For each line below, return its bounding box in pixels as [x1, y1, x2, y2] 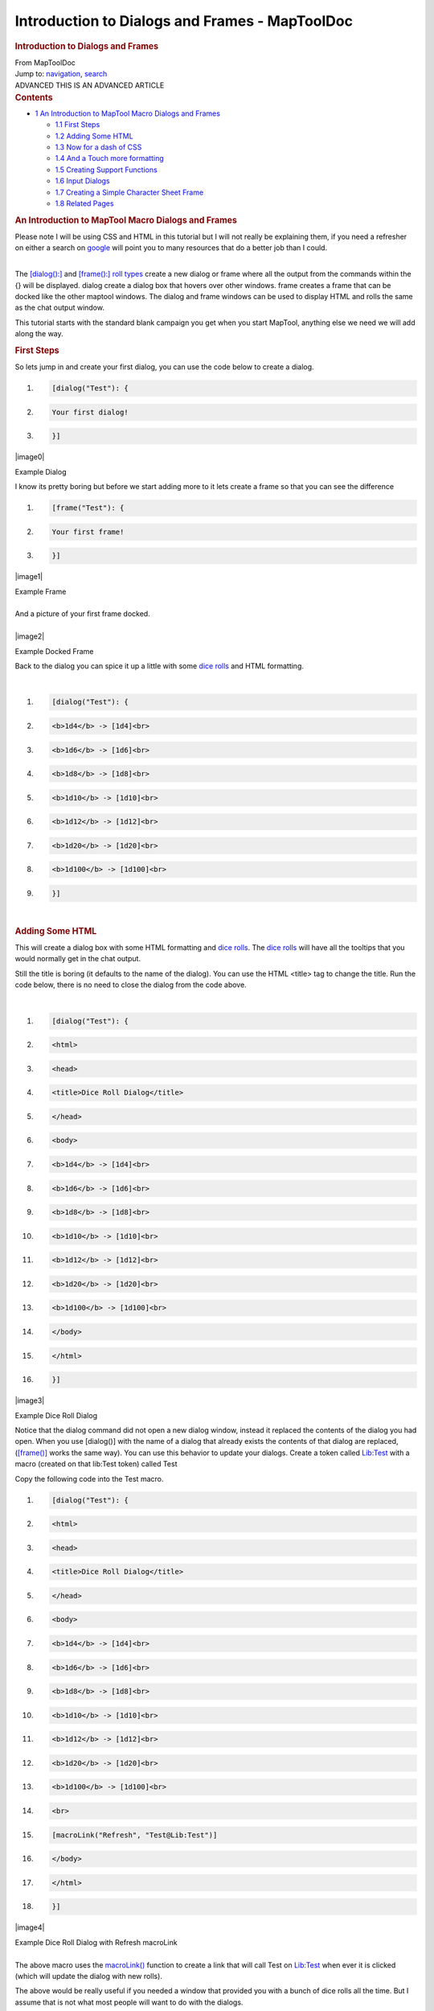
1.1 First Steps [55, 120, 100, 130]
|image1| [14, 572, 43, 582]
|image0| [14, 452, 45, 462]
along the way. [14, 329, 63, 339]
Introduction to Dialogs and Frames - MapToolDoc [14, 12, 354, 30]
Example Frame [14, 586, 67, 596]
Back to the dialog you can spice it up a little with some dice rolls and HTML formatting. [14, 660, 305, 671]
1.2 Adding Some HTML [55, 131, 133, 141]
